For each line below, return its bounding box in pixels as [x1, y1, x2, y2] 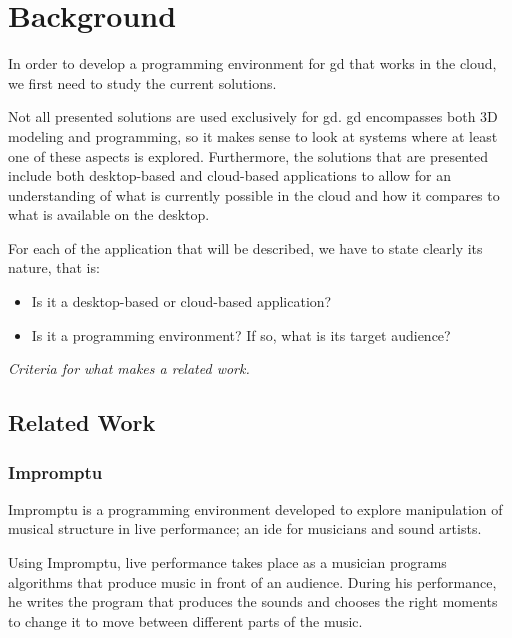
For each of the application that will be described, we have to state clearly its [8, 237, 483, 258]
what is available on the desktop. [8, 204, 210, 225]
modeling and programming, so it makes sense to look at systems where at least [8, 125, 498, 146]
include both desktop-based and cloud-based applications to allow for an [8, 165, 451, 186]
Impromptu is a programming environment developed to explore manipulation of [8, 498, 503, 519]
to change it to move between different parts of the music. [8, 610, 363, 631]
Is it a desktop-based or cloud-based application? [31, 291, 332, 312]
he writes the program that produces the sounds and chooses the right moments [8, 591, 498, 612]
